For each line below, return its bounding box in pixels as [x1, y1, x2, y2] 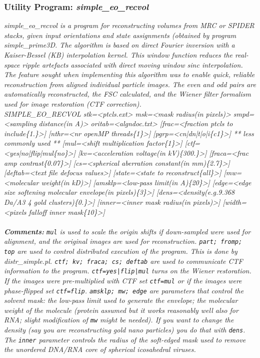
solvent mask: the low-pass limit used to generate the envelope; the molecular [4, 295, 238, 305]
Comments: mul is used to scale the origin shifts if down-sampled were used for [4, 226, 251, 236]
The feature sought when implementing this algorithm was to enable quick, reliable [4, 69, 255, 80]
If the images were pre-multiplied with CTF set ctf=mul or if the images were [4, 275, 242, 285]
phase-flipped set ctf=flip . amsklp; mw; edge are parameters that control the [4, 285, 244, 295]
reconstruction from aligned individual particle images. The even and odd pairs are [4, 79, 256, 89]
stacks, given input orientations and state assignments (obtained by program [4, 30, 236, 40]
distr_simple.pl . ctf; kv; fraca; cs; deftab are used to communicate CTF [4, 255, 243, 266]
